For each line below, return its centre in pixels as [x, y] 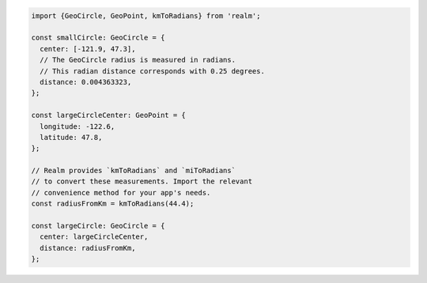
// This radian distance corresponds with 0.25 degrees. [152, 71]
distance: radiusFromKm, [88, 248]
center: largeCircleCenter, [94, 237]
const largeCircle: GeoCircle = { [98, 226]
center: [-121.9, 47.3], [88, 49]
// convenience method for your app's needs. [121, 192]
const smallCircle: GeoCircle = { [98, 38]
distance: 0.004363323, [86, 82]
